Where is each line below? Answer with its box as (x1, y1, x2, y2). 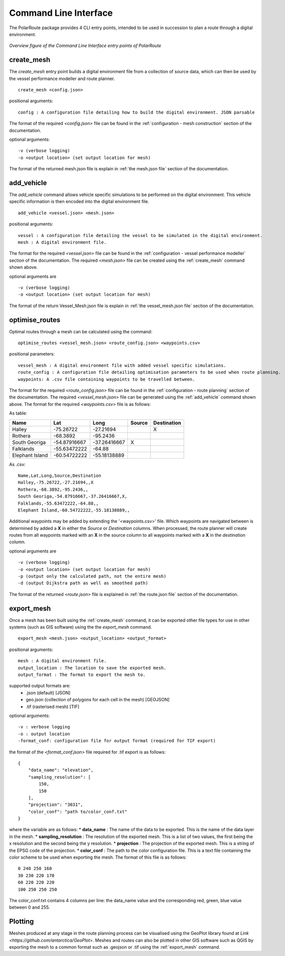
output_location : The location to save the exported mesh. (18, 665, 166, 671)
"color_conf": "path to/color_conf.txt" (28, 809, 128, 814)
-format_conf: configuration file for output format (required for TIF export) (18, 738, 216, 744)
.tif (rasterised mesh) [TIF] (26, 704, 80, 710)
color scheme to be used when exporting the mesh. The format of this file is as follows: (9, 854, 187, 860)
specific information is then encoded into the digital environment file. (9, 199, 149, 204)
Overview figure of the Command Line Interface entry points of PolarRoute (9, 42, 162, 49)
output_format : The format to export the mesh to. (18, 672, 146, 677)
